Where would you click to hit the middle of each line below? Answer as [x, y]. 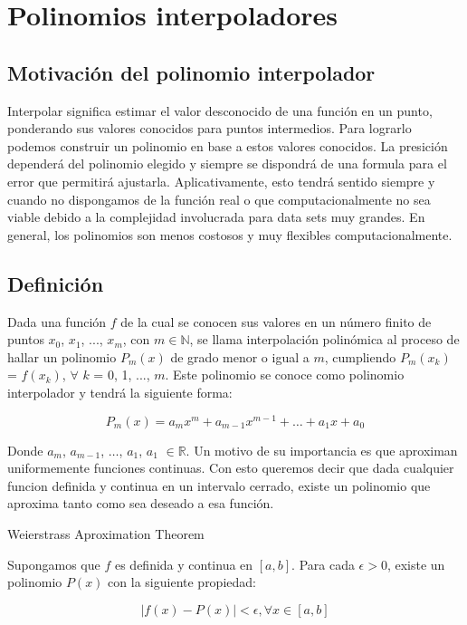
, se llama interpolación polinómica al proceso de [324, 339]
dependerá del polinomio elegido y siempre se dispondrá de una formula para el [227, 163]
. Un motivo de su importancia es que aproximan [322, 450]
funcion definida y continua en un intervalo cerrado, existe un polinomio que [219, 485]
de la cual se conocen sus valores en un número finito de [276, 321]
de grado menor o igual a [240, 356]
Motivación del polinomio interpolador [191, 72]
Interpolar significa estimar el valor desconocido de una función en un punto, [220, 110]
